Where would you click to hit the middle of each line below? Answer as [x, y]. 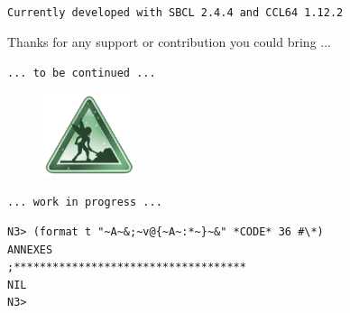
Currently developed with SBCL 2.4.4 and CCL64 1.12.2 [175, 13]
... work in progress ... [85, 203]
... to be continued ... [82, 74]
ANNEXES [30, 249]
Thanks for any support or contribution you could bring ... [169, 41]
